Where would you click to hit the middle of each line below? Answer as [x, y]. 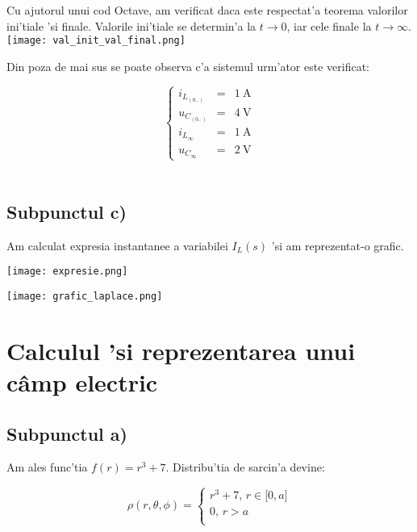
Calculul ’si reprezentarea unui [181, 350]
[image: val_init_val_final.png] [96, 41]
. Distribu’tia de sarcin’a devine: [245, 467]
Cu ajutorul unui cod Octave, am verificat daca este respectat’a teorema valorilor [207, 10]
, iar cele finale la [329, 25]
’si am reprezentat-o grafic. [338, 245]
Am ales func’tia [47, 467]
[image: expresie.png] [67, 272]
